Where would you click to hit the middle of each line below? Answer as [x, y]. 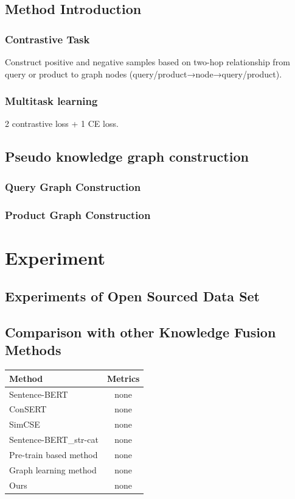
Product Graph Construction [78, 214]
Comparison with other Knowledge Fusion [141, 332]
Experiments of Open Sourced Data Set [133, 296]
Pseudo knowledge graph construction [127, 156]
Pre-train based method [54, 454]
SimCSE [25, 424]
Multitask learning [51, 101]
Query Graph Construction [73, 186]
